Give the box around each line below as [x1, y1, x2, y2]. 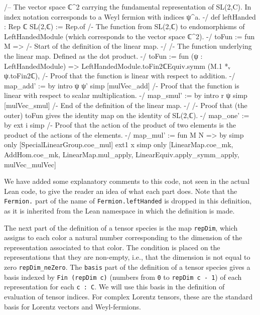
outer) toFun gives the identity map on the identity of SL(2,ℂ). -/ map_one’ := [4, 110, 249, 120]
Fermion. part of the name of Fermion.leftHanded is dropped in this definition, [4, 195, 252, 206]
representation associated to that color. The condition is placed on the [4, 242, 220, 252]
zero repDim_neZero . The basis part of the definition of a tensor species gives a [4, 261, 250, 272]
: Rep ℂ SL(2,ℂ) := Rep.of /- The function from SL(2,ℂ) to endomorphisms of [4, 21, 245, 32]
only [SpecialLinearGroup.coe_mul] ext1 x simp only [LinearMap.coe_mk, [4, 139, 233, 150]
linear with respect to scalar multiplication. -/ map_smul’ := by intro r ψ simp [4, 90, 247, 100]
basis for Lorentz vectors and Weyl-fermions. [4, 301, 141, 311]
